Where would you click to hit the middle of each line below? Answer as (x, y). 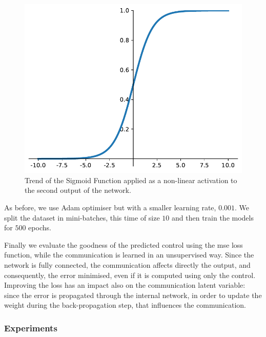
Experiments (31, 328)
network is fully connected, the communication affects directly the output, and (127, 264)
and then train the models (213, 217)
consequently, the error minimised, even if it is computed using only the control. (130, 275)
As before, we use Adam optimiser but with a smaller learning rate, (110, 207)
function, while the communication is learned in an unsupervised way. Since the (129, 255)
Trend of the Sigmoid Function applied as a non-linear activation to (131, 180)
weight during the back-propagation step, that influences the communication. (125, 305)
